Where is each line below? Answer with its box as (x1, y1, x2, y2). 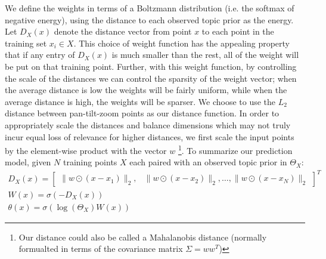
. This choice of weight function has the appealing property (73, 36, 290, 49)
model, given (5, 156, 51, 168)
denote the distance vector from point (54, 25, 192, 38)
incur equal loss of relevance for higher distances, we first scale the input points (5, 130, 294, 143)
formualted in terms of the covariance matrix (18, 242, 183, 255)
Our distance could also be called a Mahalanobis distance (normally (18, 230, 267, 243)
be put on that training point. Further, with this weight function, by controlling (5, 60, 297, 72)
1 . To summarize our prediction (178, 143, 293, 156)
